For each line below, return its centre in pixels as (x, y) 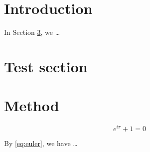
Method (32, 105)
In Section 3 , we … (32, 32)
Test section (46, 66)
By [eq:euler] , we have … (41, 143)
